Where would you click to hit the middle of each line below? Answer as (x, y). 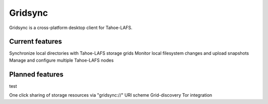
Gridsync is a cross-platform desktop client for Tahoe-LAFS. (71, 28)
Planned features (36, 74)
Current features (35, 42)
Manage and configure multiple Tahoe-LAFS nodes (62, 60)
